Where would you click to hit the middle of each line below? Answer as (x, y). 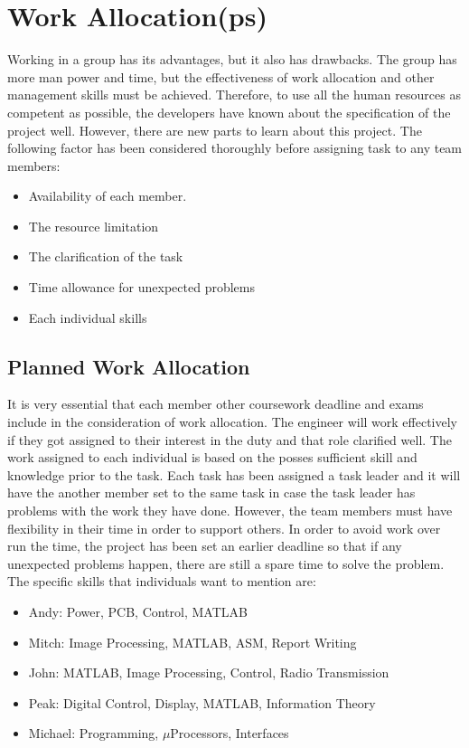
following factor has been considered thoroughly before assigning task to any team (235, 148)
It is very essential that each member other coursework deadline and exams (216, 404)
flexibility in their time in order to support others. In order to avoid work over (224, 528)
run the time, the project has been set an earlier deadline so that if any (205, 546)
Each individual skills (88, 317)
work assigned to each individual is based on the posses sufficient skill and (212, 457)
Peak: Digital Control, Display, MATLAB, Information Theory (202, 702)
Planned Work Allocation (129, 366)
